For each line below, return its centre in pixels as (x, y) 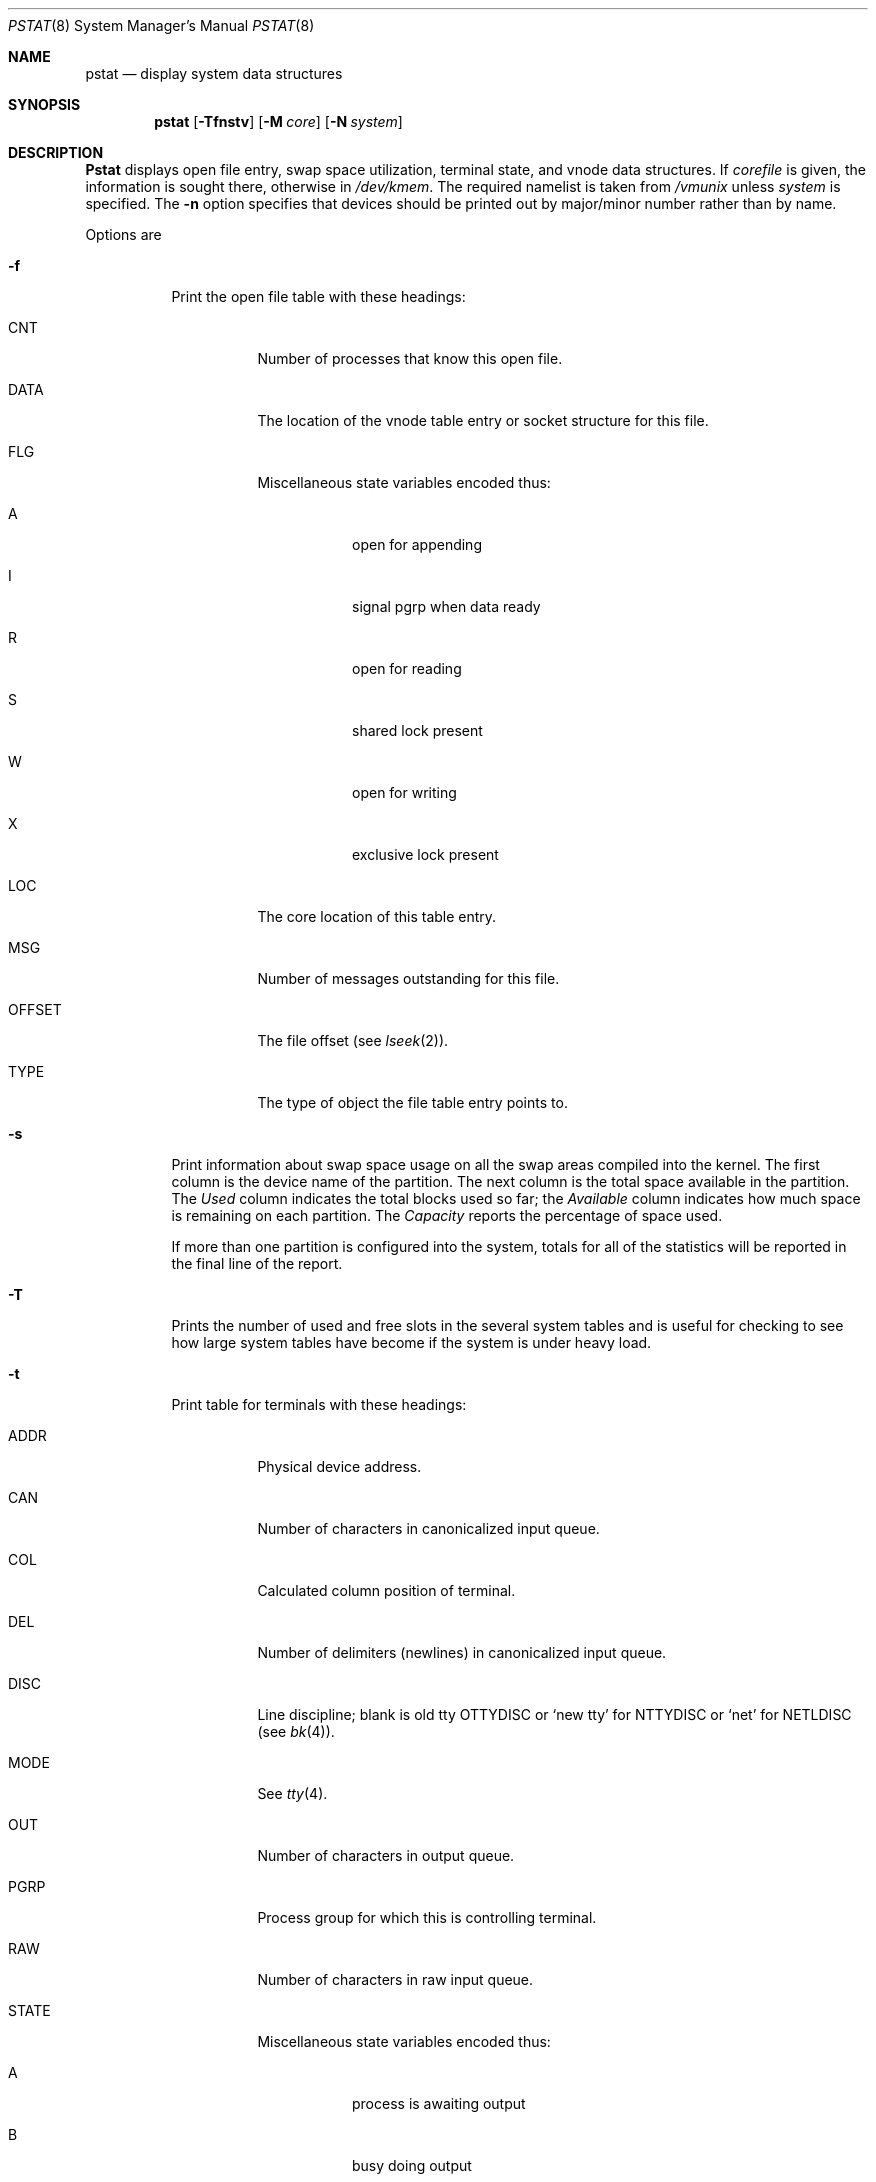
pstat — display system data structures (214, 73)
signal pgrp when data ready (446, 606)
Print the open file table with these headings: (318, 296)
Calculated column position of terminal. (386, 1590)
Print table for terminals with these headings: (319, 1404)
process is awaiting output (439, 2103)
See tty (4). (292, 1793)
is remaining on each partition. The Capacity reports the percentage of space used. (447, 1215)
